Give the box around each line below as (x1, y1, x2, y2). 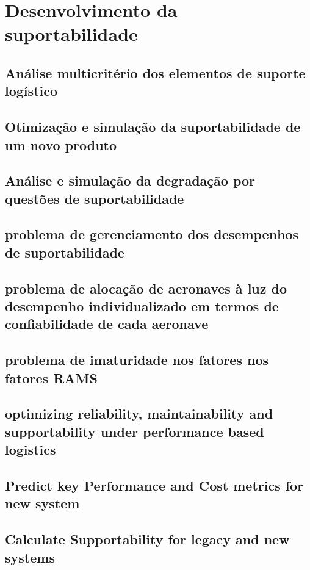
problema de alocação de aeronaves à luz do (5, 278, 287, 297)
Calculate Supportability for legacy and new (5, 530, 290, 549)
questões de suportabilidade (5, 189, 184, 207)
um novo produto (5, 135, 117, 154)
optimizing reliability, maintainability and (5, 404, 273, 423)
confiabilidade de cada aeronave (5, 314, 209, 333)
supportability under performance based (5, 422, 264, 441)
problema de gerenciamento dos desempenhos (5, 225, 299, 244)
